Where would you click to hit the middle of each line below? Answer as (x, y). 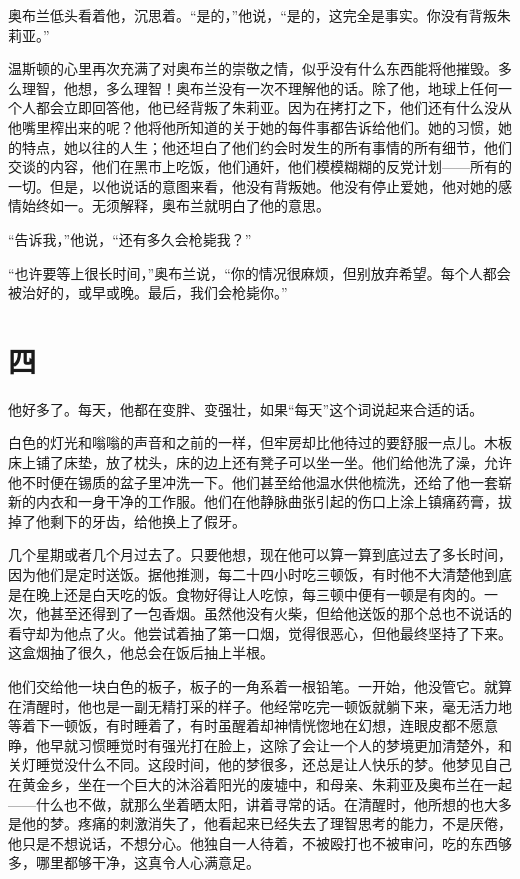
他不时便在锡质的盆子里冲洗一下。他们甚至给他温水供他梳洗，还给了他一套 (253, 481)
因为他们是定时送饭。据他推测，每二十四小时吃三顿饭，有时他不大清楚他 (246, 574)
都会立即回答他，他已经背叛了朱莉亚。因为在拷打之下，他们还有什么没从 (273, 107)
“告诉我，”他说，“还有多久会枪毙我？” (130, 238)
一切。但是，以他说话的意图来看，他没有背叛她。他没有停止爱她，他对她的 (253, 185)
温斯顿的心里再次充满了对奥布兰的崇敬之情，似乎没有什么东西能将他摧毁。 (253, 68)
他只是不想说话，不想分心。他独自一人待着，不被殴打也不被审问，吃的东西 (253, 842)
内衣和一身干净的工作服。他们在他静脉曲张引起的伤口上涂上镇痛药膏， (266, 501)
